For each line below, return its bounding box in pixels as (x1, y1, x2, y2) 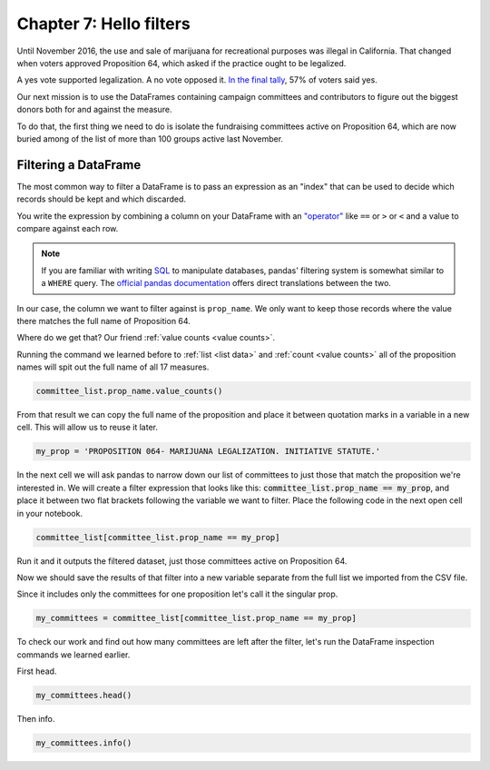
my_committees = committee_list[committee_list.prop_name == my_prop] (35, 613, 358, 624)
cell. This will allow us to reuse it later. (16, 422, 159, 433)
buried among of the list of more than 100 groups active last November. (16, 133, 284, 144)
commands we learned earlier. (16, 649, 131, 660)
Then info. (16, 714, 55, 725)
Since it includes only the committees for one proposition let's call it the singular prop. (16, 588, 338, 599)
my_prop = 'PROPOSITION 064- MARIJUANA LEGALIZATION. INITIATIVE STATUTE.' (35, 446, 381, 457)
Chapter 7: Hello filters (16, 14, 191, 34)
